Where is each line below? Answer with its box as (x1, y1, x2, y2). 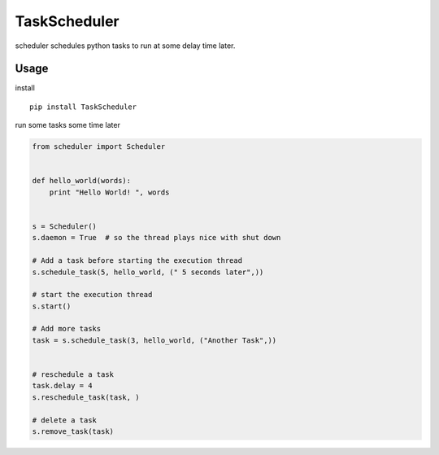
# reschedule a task (32, 370, 114, 379)
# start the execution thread (32, 290, 153, 300)
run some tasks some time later (15, 120, 121, 130)
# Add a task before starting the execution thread (32, 256, 243, 265)
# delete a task (32, 415, 98, 425)
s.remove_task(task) (32, 427, 114, 435)
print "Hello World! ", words (49, 187, 170, 197)
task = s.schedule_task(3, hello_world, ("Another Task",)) (32, 335, 277, 345)
